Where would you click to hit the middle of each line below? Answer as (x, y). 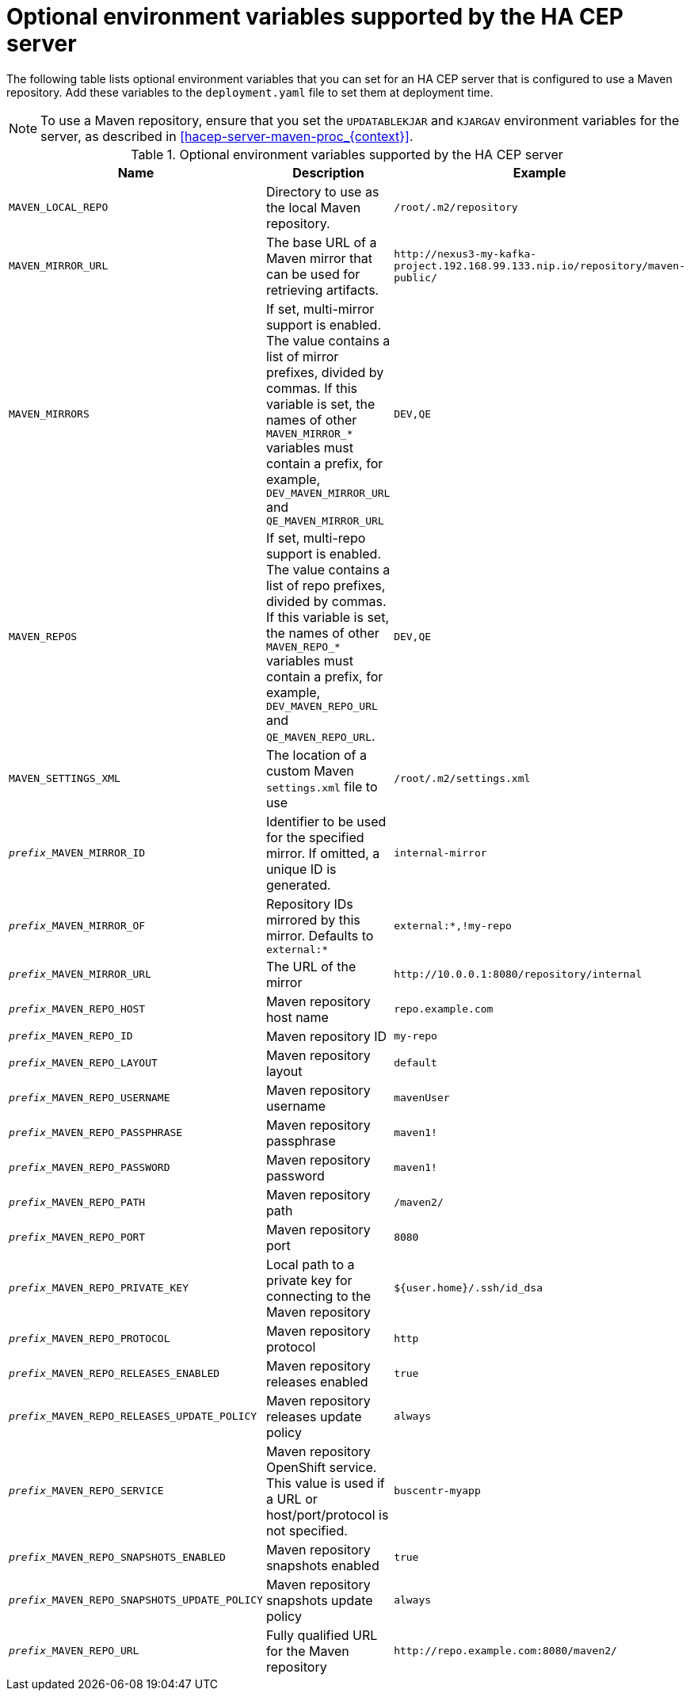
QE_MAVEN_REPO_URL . (320, 736)
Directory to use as (322, 191)
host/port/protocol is (327, 1514)
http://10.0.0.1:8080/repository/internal (518, 974)
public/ (416, 278)
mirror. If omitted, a (323, 853)
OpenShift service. (321, 1467)
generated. (298, 885)
